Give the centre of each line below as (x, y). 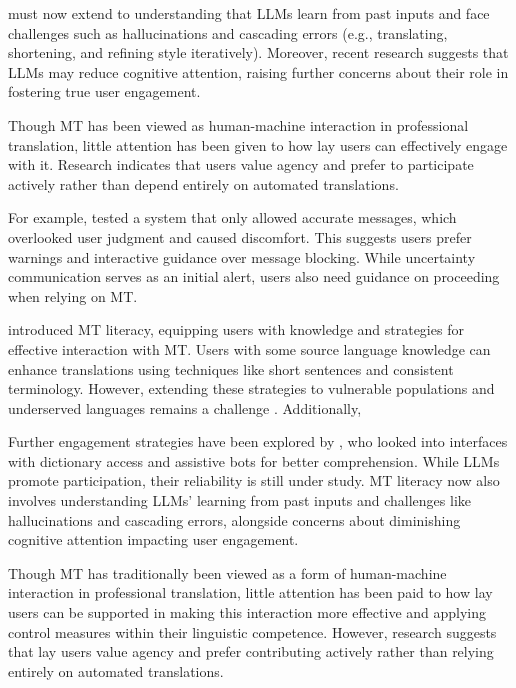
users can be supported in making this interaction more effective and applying (247, 612)
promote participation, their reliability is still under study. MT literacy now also (254, 480)
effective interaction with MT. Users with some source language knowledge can (249, 348)
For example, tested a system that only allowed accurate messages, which (232, 217)
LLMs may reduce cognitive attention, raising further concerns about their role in (258, 71)
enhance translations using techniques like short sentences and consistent (231, 368)
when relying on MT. (73, 295)
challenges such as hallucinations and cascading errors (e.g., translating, (228, 32)
